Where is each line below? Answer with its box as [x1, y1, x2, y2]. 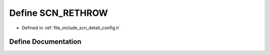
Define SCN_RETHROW [9, 7, 108, 18]
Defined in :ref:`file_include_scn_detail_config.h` [21, 25, 120, 31]
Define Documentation [9, 38, 81, 46]
